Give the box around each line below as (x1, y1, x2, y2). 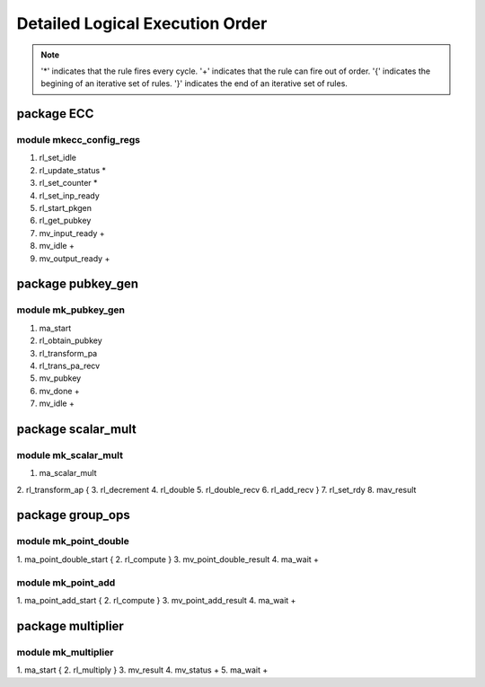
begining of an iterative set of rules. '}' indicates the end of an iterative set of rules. (40, 78, 348, 89)
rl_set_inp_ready (39, 189, 101, 201)
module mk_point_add (16, 576, 116, 588)
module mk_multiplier (16, 646, 114, 658)
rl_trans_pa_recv (39, 360, 101, 371)
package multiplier (16, 618, 125, 633)
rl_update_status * (39, 164, 107, 175)
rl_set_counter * (39, 178, 98, 189)
